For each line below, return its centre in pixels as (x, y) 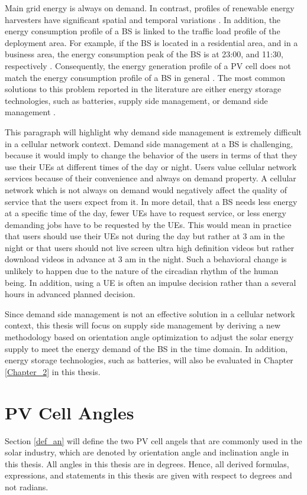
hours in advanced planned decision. (70, 294)
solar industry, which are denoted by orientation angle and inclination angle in (147, 452)
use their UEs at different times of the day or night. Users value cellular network (151, 166)
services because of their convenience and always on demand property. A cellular (151, 178)
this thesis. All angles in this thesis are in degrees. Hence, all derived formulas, (147, 463)
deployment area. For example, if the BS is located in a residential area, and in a (151, 42)
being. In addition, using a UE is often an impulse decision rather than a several (151, 282)
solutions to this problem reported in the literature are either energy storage (143, 89)
